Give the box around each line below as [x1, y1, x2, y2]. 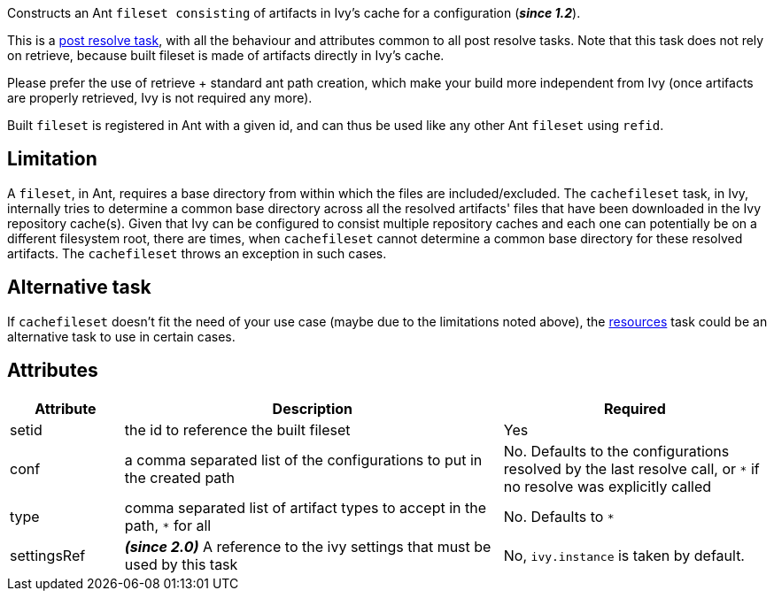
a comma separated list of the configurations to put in [124, 450, 483, 469]
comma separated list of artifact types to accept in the [124, 498, 487, 517]
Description [272, 399, 353, 418]
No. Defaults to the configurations [503, 441, 730, 460]
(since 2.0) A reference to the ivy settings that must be [124, 537, 491, 556]
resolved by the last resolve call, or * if [503, 459, 760, 478]
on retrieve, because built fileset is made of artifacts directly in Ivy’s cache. [7, 48, 445, 63]
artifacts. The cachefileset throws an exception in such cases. [7, 245, 387, 261]
